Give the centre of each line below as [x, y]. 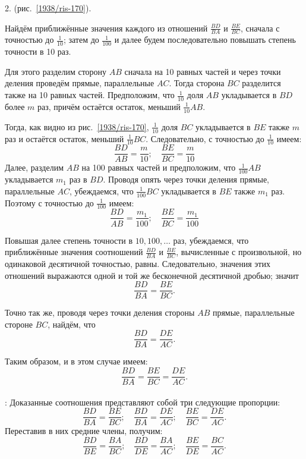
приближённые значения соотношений [74, 252]
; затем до [81, 40]
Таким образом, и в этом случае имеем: [76, 361]
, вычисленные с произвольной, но [239, 252]
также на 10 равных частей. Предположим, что [90, 95]
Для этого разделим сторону [56, 71]
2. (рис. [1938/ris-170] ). [48, 8]
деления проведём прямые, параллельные [80, 83]
